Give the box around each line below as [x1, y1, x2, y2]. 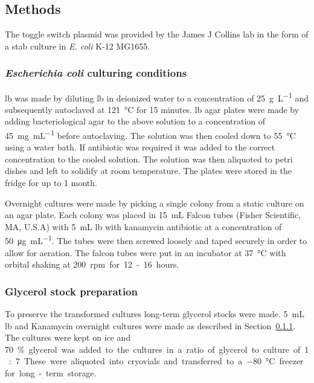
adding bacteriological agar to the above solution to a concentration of [5, 115, 266, 127]
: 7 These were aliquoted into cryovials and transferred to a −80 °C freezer [8, 355, 304, 367]
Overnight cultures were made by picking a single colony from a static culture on [5, 196, 304, 209]
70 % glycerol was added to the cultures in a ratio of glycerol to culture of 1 [5, 343, 309, 355]
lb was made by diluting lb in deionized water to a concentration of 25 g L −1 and [5, 89, 309, 104]
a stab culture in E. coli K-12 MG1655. [5, 39, 150, 52]
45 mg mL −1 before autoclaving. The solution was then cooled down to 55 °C [5, 127, 296, 141]
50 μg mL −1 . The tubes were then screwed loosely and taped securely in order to [5, 233, 307, 247]
